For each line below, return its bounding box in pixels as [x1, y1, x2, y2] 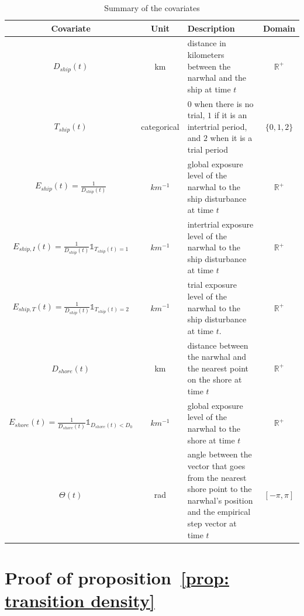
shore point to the [187, 483, 252, 495]
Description [187, 22, 235, 34]
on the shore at [187, 373, 242, 386]
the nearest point [187, 362, 249, 374]
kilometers [187, 49, 224, 61]
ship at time [187, 82, 231, 95]
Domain [262, 22, 295, 34]
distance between [187, 339, 248, 351]
